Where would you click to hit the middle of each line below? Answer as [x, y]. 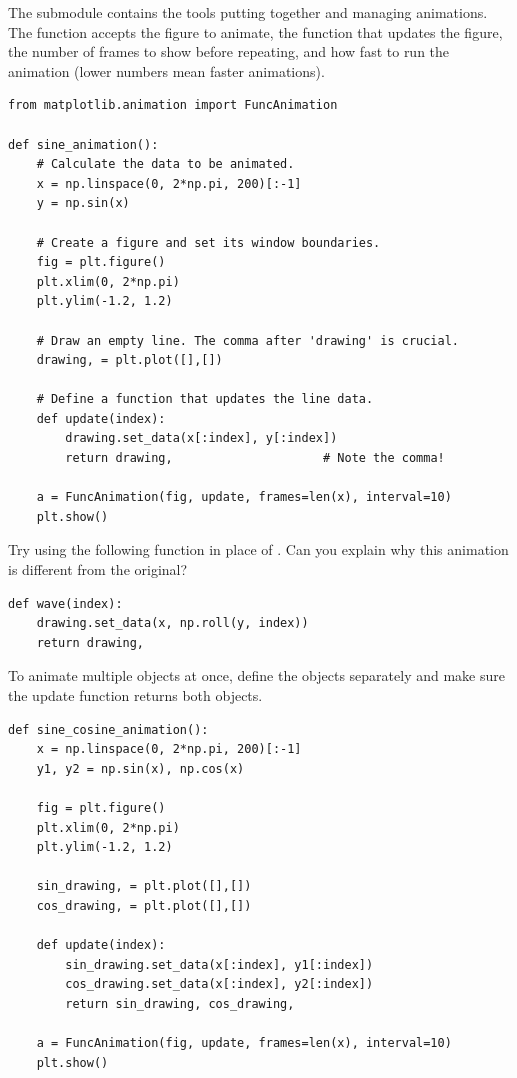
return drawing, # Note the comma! [255, 458]
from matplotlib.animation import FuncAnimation [173, 105]
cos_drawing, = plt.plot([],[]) [144, 905]
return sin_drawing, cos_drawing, [180, 1003]
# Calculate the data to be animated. [165, 164]
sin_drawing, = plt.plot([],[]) [144, 886]
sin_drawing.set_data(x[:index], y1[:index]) [219, 964]
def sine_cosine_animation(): [108, 729]
